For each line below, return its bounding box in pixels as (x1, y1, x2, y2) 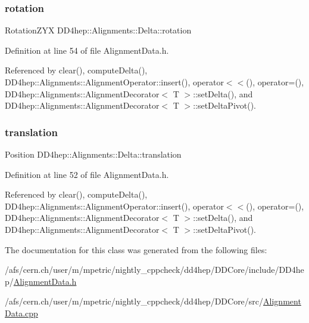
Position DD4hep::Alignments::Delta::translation (5, 148, 182, 160)
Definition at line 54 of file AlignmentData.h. (5, 44, 169, 56)
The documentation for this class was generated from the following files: (5, 243, 267, 256)
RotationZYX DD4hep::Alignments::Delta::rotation (5, 24, 192, 36)
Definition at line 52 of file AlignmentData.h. (5, 168, 169, 180)
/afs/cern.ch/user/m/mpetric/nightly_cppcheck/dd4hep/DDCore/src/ (5, 295, 264, 307)
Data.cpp (5, 306, 38, 319)
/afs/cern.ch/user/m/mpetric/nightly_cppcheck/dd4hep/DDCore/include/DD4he (5, 263, 304, 276)
